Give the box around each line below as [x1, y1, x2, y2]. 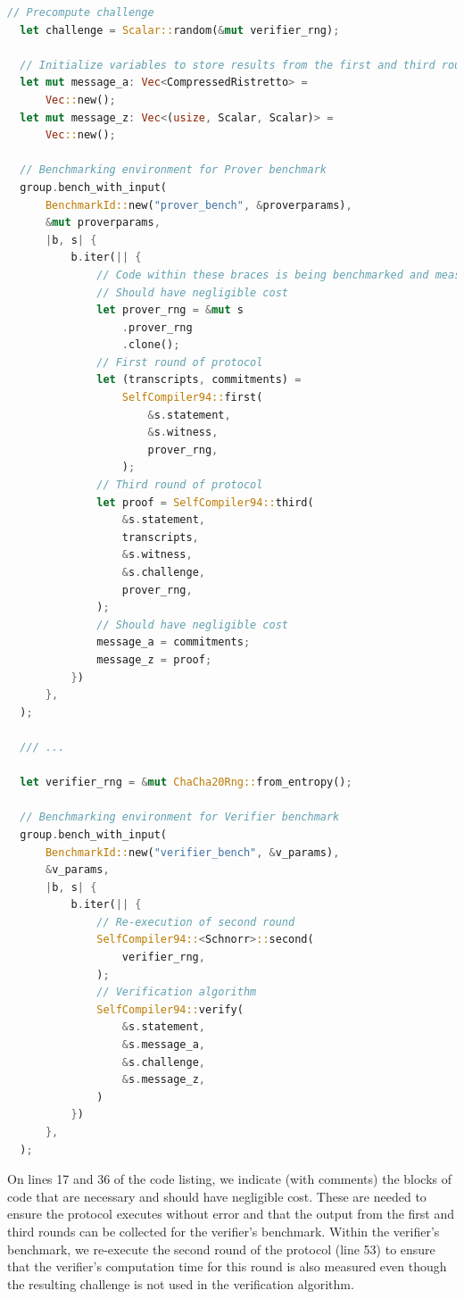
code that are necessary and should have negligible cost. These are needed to [7, 1187, 427, 1205]
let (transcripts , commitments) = [96, 373, 302, 387]
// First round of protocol [96, 355, 263, 369]
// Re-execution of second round [96, 915, 295, 928]
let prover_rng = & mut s [96, 304, 244, 317]
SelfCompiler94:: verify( [96, 1003, 244, 1016]
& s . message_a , [121, 1038, 205, 1052]
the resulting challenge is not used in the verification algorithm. [7, 1274, 354, 1293]
